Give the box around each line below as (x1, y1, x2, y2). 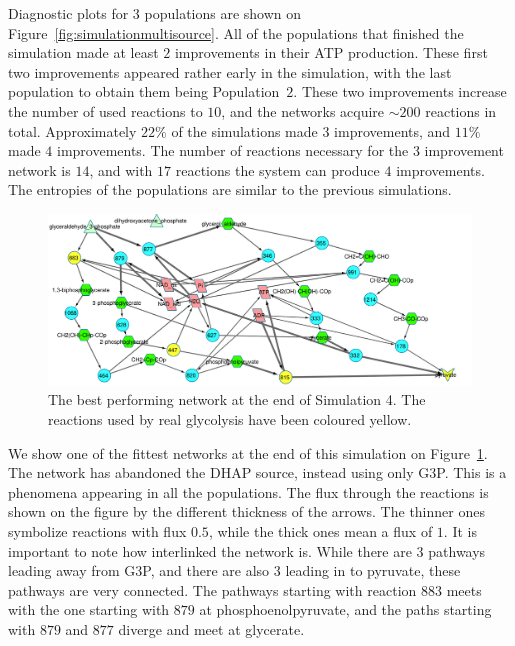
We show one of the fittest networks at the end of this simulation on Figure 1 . (8, 442, 488, 463)
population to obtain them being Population (8, 81, 280, 102)
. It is (443, 520, 477, 541)
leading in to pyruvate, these (285, 560, 461, 581)
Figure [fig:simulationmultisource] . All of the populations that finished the (8, 22, 464, 43)
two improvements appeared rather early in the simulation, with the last (8, 61, 452, 82)
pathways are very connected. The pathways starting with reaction (8, 579, 417, 600)
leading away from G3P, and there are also (8, 560, 270, 581)
